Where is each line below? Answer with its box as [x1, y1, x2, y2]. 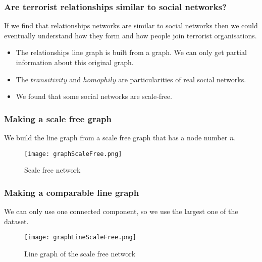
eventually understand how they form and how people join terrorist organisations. [4, 30, 257, 40]
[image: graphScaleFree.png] [24, 150, 122, 158]
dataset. [4, 216, 29, 226]
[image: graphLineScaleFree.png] [24, 234, 136, 241]
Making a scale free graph [4, 112, 112, 125]
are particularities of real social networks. [118, 74, 246, 84]
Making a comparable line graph [4, 186, 139, 198]
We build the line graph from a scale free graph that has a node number [4, 132, 228, 142]
